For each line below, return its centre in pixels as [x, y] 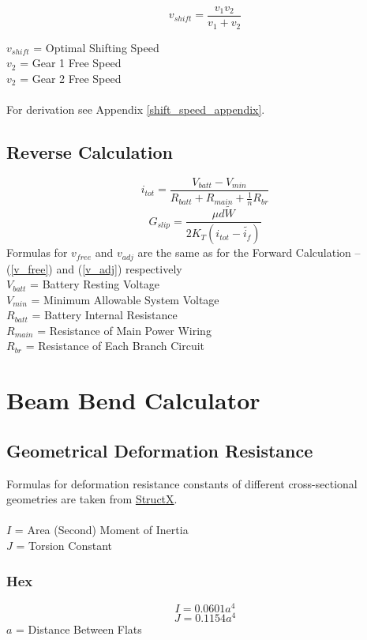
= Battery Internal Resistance [105, 315]
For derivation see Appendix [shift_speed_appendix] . [136, 109]
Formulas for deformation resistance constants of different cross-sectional [182, 483]
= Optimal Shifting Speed [96, 47]
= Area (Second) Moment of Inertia [101, 530]
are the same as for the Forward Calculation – [249, 252]
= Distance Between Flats [79, 629]
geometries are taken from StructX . [92, 499]
